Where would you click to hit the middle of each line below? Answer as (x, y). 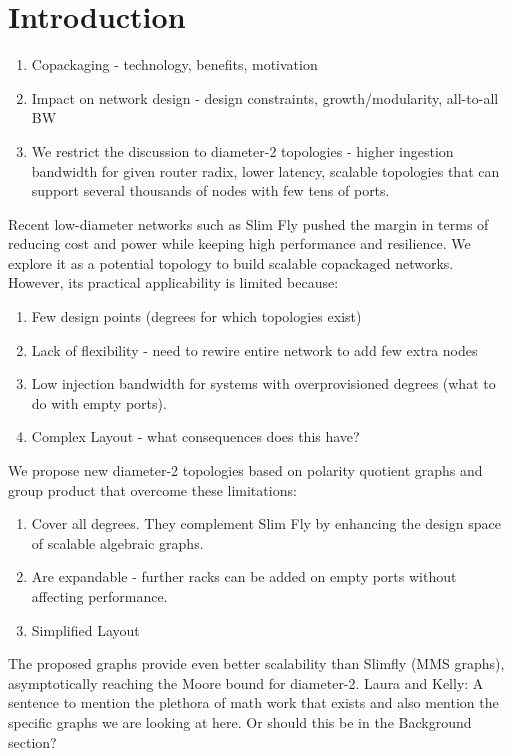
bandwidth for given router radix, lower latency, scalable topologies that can (265, 170)
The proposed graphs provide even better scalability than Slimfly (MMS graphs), (256, 663)
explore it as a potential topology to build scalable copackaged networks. (231, 262)
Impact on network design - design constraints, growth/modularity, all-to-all (265, 97)
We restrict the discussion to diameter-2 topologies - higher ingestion (242, 150)
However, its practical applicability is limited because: (173, 282)
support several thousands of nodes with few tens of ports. (210, 190)
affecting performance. (99, 596)
